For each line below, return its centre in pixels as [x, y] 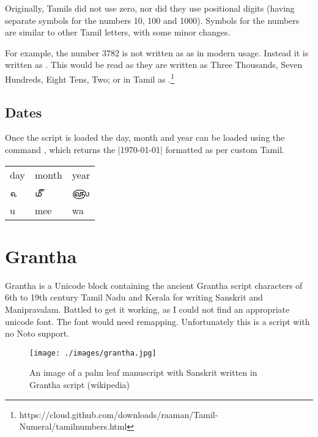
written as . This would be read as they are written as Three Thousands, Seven [154, 65]
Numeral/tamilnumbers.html [73, 426]
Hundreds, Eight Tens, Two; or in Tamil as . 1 [90, 78]
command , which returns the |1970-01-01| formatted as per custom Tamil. [145, 150]
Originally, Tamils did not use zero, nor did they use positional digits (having [150, 8]
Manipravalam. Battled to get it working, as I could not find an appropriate [147, 309]
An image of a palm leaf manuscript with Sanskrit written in [143, 372]
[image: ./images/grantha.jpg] [93, 353]
